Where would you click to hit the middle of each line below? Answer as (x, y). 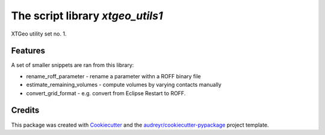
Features (28, 51)
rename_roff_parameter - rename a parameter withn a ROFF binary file (113, 76)
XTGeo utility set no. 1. (39, 34)
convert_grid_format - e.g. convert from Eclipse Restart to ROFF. (106, 93)
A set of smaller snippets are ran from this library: (73, 65)
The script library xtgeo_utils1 (87, 16)
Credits (25, 111)
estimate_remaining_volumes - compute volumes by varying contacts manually (124, 85)
